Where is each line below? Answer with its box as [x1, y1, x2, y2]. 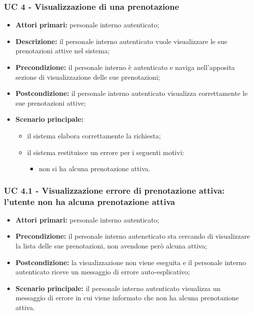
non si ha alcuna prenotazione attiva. [39, 163, 151, 174]
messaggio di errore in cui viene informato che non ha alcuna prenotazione [15, 292, 239, 303]
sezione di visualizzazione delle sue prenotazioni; [15, 71, 160, 82]
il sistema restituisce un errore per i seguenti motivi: [27, 147, 184, 157]
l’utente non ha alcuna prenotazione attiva [4, 195, 175, 207]
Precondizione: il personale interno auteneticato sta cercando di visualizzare [15, 231, 250, 241]
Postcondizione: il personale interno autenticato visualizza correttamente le [15, 88, 248, 98]
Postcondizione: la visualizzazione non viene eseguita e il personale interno [15, 257, 246, 267]
